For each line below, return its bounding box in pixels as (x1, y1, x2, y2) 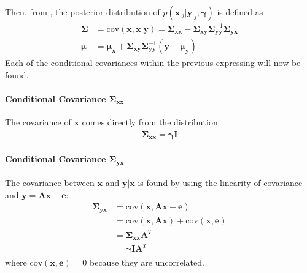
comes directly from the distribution (82, 116, 218, 128)
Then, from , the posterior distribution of (5, 6, 160, 18)
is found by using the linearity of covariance (138, 176, 303, 189)
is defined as (217, 6, 263, 18)
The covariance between (5, 176, 95, 189)
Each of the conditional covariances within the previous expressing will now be (5, 56, 301, 69)
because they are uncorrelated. (90, 255, 204, 268)
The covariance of (5, 116, 71, 128)
